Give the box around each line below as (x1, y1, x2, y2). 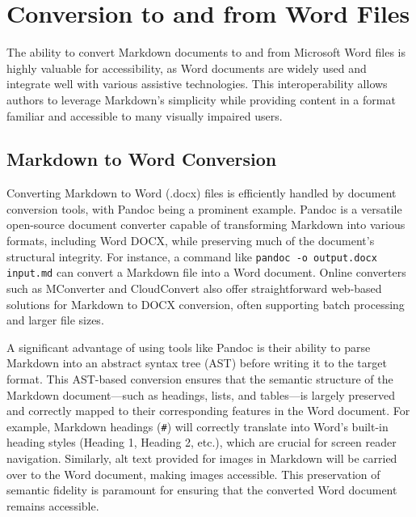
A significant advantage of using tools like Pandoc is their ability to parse (6, 338, 371, 355)
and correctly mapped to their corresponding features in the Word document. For (6, 402, 410, 419)
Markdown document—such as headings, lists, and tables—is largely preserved (6, 386, 396, 403)
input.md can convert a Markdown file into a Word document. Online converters (6, 264, 406, 281)
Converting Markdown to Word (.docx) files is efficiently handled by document (6, 184, 397, 201)
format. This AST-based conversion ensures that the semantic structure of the (6, 370, 393, 387)
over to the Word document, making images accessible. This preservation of (6, 465, 380, 482)
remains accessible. (6, 497, 99, 514)
